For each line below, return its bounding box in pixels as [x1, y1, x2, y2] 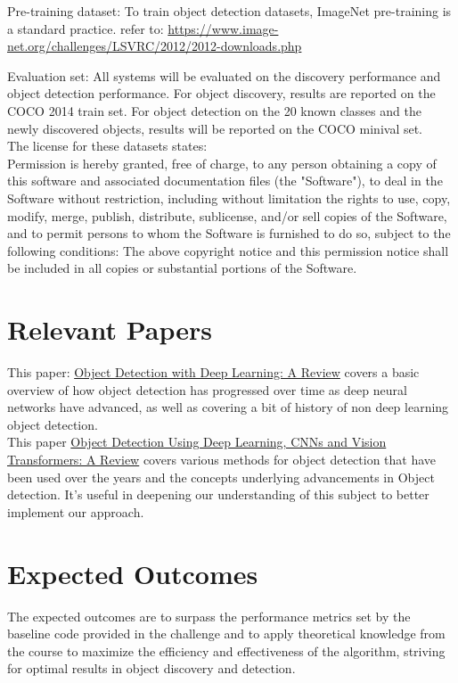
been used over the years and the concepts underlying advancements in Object [7, 467, 435, 486]
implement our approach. [7, 502, 144, 521]
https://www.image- [168, 19, 279, 37]
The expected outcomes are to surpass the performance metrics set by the [7, 606, 411, 625]
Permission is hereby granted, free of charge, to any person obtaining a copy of [7, 153, 437, 172]
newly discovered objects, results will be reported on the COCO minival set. [7, 119, 423, 137]
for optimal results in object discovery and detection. [7, 659, 296, 678]
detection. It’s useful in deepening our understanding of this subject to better [7, 485, 429, 504]
